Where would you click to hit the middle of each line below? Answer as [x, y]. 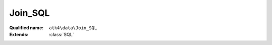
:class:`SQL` [61, 34]
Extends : [19, 34]
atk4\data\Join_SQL [73, 28]
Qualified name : [26, 28]
